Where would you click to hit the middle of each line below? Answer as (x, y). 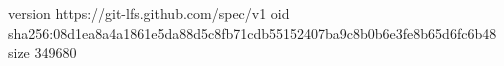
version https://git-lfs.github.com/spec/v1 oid (149, 13)
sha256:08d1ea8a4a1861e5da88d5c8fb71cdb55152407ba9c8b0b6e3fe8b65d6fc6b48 (252, 32)
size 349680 (42, 52)
